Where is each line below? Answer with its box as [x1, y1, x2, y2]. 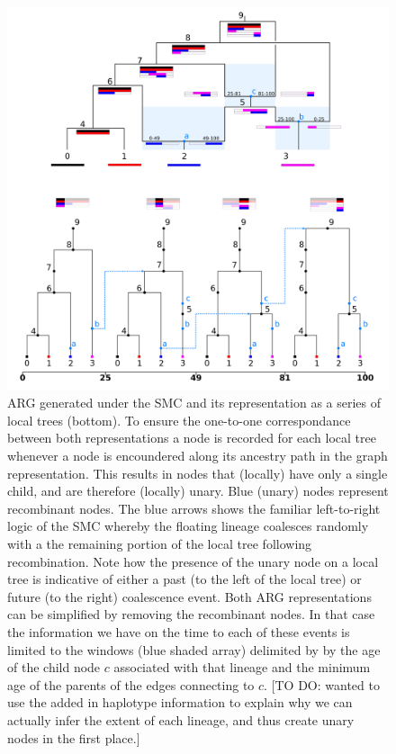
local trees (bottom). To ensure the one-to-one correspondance [7, 410, 351, 429]
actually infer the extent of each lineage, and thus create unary [7, 710, 355, 729]
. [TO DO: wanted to [264, 675, 380, 694]
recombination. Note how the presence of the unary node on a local [7, 552, 379, 570]
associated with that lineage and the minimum [113, 658, 371, 677]
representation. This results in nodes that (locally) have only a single [7, 463, 388, 482]
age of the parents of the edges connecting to [7, 675, 255, 694]
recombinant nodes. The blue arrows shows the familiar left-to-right [7, 498, 381, 517]
